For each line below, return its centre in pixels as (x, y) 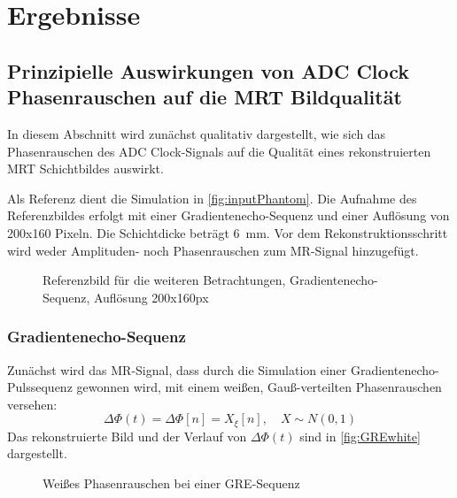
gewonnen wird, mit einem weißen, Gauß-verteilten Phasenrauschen (259, 387)
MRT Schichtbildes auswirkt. (85, 169)
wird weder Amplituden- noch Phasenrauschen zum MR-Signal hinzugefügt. (213, 250)
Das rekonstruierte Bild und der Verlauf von (127, 436)
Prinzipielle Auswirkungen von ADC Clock (209, 70)
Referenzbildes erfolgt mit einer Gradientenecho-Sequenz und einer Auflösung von (228, 215)
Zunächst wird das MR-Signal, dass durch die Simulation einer (177, 369)
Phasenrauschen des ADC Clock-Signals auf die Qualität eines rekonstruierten (219, 151)
